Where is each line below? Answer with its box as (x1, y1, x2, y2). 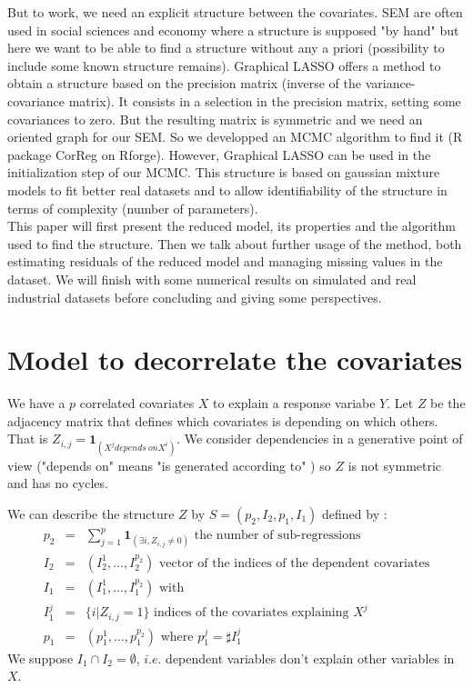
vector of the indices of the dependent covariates (158, 556, 430, 570)
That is (7, 429, 48, 448)
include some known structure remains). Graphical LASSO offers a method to (7, 55, 441, 75)
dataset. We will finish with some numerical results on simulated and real (7, 269, 417, 288)
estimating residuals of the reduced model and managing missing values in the (7, 252, 443, 271)
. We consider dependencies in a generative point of (176, 429, 463, 448)
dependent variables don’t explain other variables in (166, 648, 455, 667)
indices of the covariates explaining (154, 606, 349, 620)
